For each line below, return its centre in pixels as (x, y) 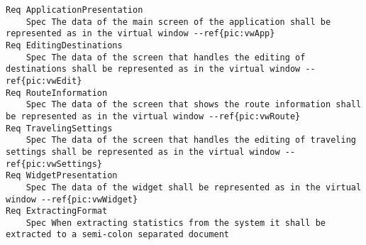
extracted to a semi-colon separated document (117, 235)
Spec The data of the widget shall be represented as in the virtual (194, 187)
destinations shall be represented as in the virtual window (153, 69)
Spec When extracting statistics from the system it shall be (176, 223)
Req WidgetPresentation (62, 176)
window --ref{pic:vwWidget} (72, 199)
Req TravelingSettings (59, 128)
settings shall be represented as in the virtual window (143, 152)
